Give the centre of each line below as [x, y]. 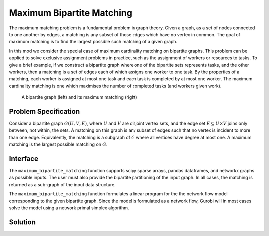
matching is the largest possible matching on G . [58, 144]
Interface [24, 158]
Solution [22, 222]
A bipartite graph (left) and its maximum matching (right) [79, 97]
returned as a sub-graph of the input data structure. [62, 184]
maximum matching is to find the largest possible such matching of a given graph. [93, 42]
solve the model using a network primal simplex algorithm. [69, 208]
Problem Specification [44, 112]
